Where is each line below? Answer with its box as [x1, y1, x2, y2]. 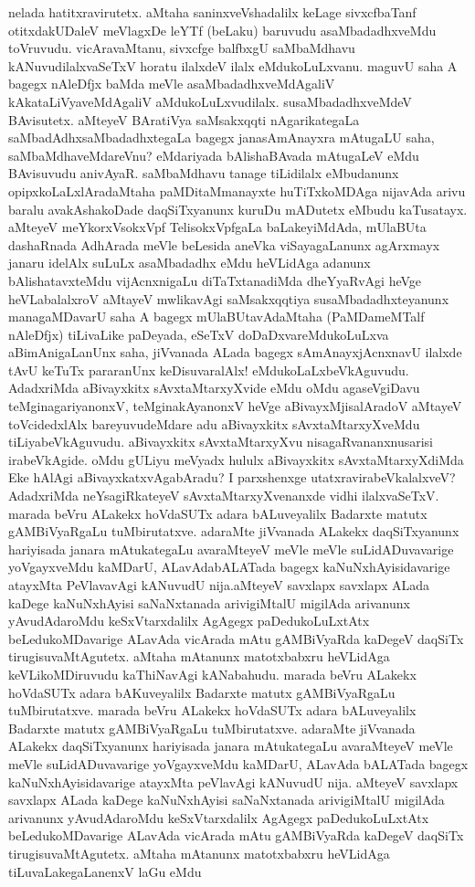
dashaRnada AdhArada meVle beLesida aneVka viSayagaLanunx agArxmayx [8, 235, 440, 254]
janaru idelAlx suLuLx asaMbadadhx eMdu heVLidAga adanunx [8, 253, 371, 272]
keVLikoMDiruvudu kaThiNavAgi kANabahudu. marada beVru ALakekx [8, 664, 417, 683]
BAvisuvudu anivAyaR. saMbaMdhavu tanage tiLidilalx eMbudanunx [8, 164, 399, 183]
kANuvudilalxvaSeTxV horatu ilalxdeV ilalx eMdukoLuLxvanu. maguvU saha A [8, 56, 458, 75]
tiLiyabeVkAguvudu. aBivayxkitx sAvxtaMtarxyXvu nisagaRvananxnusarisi [8, 432, 434, 451]
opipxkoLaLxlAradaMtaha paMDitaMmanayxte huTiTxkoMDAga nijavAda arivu [8, 181, 466, 200]
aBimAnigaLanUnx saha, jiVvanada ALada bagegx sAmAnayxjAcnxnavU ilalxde [8, 343, 462, 362]
